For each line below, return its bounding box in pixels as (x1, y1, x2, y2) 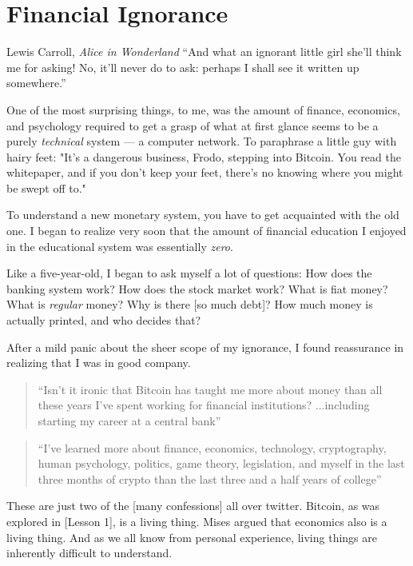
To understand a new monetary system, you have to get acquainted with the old (6, 206, 399, 223)
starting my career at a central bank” (38, 413, 221, 428)
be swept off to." (6, 179, 86, 196)
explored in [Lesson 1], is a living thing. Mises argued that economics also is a (6, 512, 387, 529)
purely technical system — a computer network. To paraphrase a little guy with (6, 133, 397, 149)
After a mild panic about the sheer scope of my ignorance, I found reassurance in (6, 338, 404, 355)
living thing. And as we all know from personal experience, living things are (6, 528, 377, 545)
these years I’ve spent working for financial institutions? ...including (38, 397, 370, 413)
